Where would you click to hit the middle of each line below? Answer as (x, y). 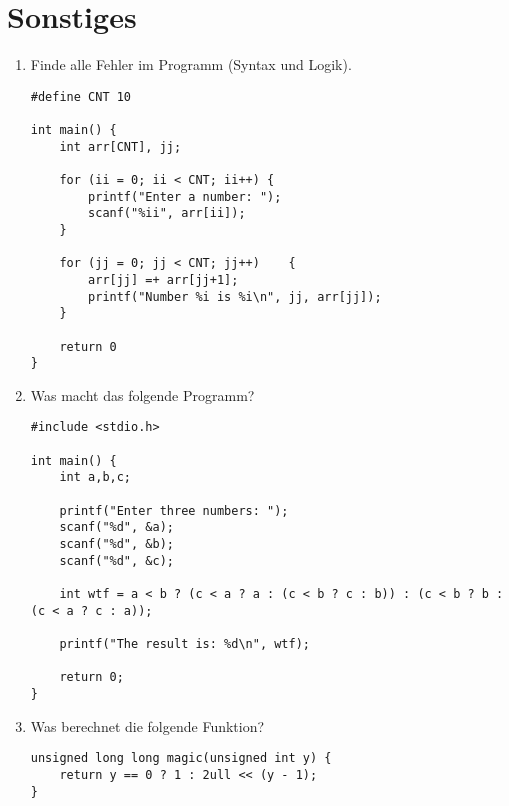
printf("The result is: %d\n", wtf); (184, 644)
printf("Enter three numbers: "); (174, 510)
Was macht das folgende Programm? (142, 394)
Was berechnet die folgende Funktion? (147, 725)
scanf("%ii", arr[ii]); (167, 213)
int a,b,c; (95, 477)
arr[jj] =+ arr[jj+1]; (163, 279)
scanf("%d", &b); (116, 544)
